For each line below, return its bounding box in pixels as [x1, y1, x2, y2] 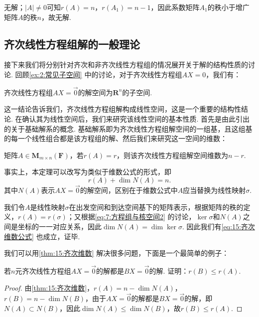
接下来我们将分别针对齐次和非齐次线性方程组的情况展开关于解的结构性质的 [4, 59, 248, 70]
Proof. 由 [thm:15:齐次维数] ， [4, 282, 94, 293]
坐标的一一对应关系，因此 [17, 221, 102, 231]
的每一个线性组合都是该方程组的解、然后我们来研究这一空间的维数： [4, 133, 227, 144]
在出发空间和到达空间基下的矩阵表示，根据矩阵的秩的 [69, 201, 244, 212]
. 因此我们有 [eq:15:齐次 [182, 221, 255, 231]
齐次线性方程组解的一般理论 [4, 36, 140, 51]
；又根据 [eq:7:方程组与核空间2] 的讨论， [67, 211, 196, 222]
